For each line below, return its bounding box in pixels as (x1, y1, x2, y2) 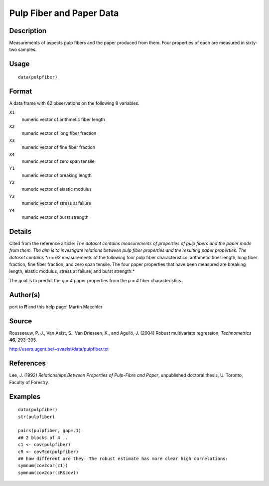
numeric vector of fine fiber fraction (21, 144, 96, 150)
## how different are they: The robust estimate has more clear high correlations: (18, 456, 229, 462)
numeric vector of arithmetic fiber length (21, 116, 105, 122)
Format (9, 87, 32, 95)
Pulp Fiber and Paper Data (9, 7, 119, 18)
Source (9, 317, 32, 325)
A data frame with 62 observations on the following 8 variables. (9, 100, 139, 106)
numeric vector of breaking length (21, 172, 92, 178)
